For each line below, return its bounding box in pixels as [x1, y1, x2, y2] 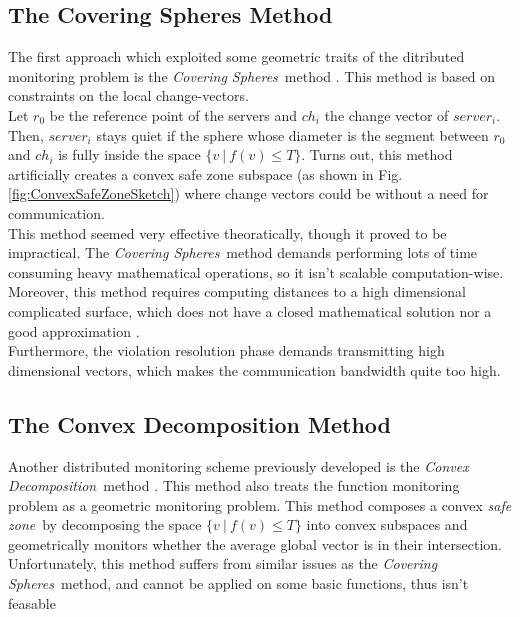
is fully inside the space [58, 144, 201, 165]
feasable [8, 592, 56, 613]
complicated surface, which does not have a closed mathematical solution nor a [8, 300, 492, 321]
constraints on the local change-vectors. [8, 85, 250, 106]
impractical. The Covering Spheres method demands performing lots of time [8, 242, 478, 263]
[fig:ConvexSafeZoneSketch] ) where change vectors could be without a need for [8, 183, 489, 204]
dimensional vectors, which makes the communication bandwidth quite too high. [8, 359, 501, 380]
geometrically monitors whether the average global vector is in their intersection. [8, 533, 502, 554]
